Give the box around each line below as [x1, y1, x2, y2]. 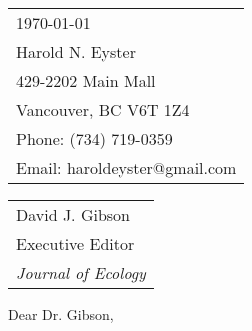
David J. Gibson [16, 203, 131, 226]
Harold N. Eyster [16, 40, 136, 63]
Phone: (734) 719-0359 [16, 127, 173, 150]
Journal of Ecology [16, 261, 146, 284]
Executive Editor [16, 232, 135, 255]
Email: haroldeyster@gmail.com [16, 156, 237, 179]
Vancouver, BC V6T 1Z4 [16, 98, 190, 121]
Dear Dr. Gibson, [8, 304, 114, 324]
